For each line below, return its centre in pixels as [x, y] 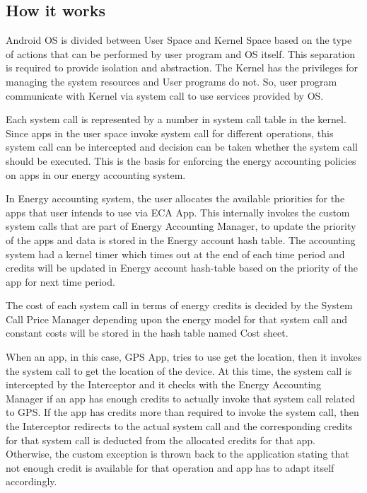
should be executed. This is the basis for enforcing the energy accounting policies [181, 160]
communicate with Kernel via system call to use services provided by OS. [165, 95]
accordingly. [31, 481]
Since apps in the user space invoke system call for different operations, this [170, 133]
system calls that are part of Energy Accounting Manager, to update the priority [181, 226]
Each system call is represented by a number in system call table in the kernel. [176, 119]
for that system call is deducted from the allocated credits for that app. [161, 440]
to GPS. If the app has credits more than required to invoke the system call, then [182, 412]
